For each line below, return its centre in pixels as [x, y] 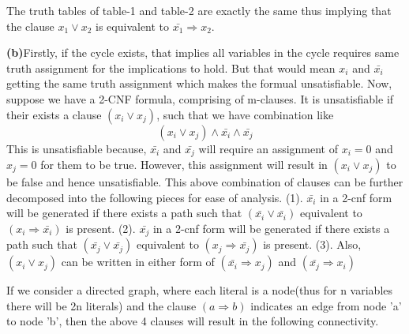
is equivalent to [133, 26]
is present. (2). [101, 228]
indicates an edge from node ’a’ [326, 305]
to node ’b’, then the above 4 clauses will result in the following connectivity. [193, 321]
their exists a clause [54, 114]
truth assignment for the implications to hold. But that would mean [171, 68]
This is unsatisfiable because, [77, 148]
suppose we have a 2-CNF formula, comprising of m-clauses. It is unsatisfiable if [200, 98]
